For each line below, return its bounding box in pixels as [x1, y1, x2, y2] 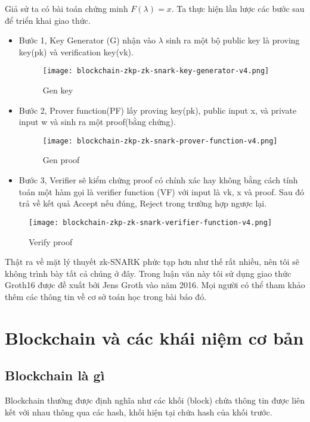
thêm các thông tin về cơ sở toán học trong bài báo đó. [5, 290, 207, 302]
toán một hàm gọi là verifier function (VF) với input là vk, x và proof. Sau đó [18, 185, 305, 198]
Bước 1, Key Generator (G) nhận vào [18, 34, 156, 46]
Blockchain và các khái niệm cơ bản [5, 325, 304, 349]
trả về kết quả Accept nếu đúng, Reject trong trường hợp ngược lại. [18, 197, 267, 210]
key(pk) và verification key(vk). [18, 45, 134, 58]
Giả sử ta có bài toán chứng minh [5, 2, 128, 14]
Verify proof [29, 235, 73, 248]
